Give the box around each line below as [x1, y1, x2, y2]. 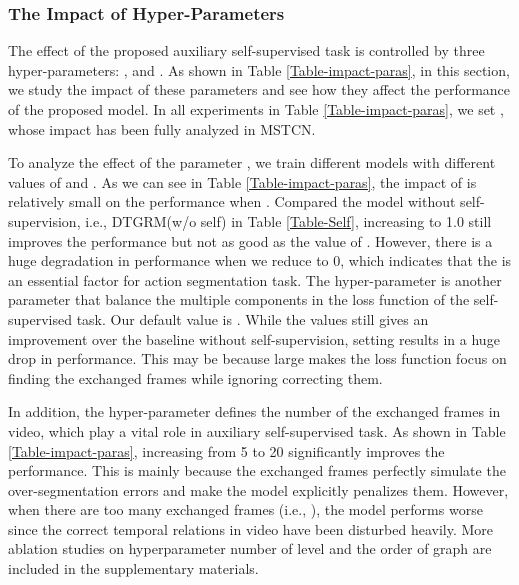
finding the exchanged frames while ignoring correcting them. [8, 367, 383, 388]
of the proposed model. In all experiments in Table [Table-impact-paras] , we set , [8, 99, 504, 119]
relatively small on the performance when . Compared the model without [8, 191, 456, 212]
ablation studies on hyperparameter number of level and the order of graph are [8, 538, 492, 559]
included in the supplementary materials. [8, 558, 259, 579]
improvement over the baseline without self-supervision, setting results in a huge [8, 328, 500, 349]
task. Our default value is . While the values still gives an [76, 308, 429, 329]
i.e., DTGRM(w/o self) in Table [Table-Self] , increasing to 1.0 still [85, 210, 492, 231]
